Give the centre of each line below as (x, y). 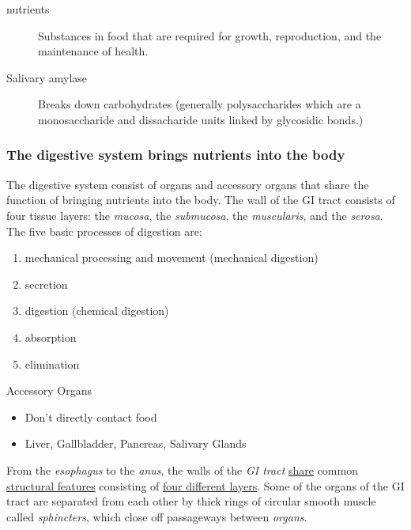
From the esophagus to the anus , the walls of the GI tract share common (182, 469)
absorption (51, 337)
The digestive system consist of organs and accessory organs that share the (188, 184)
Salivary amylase (47, 77)
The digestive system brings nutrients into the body (176, 155)
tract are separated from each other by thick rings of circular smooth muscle (191, 501)
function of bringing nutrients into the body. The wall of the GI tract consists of (201, 200)
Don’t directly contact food (91, 416)
